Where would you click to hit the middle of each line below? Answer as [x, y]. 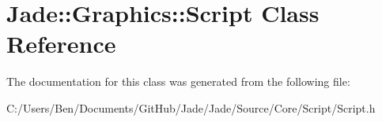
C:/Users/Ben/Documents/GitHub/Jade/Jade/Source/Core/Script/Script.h [191, 107]
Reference [61, 44]
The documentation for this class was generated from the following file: [178, 81]
